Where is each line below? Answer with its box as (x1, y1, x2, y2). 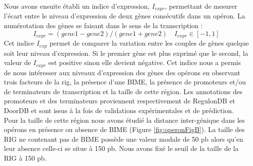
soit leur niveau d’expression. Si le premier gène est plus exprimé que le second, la (4, 48, 248, 58)
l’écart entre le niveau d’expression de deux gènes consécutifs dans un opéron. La (4, 11, 245, 21)
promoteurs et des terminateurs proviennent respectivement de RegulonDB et (4, 96, 235, 106)
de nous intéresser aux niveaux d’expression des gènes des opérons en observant (4, 67, 240, 77)
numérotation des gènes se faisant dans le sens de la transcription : (4, 20, 203, 31)
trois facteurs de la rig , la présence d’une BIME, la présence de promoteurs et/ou (4, 77, 246, 87)
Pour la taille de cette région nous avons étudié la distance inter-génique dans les (4, 115, 245, 125)
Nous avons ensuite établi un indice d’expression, (4, 1, 150, 11)
